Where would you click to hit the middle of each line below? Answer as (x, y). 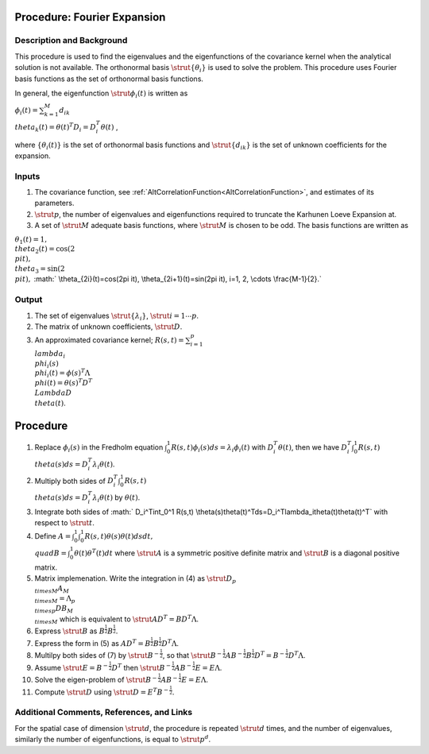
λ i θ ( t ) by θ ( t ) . (116, 498)
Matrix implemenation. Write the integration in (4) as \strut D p (135, 579)
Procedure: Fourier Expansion (90, 17)
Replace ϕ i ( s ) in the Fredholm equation (99, 448)
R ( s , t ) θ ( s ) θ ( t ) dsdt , (119, 537)
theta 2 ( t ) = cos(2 (45, 250)
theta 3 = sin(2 (40, 269)
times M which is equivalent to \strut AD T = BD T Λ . (116, 619)
